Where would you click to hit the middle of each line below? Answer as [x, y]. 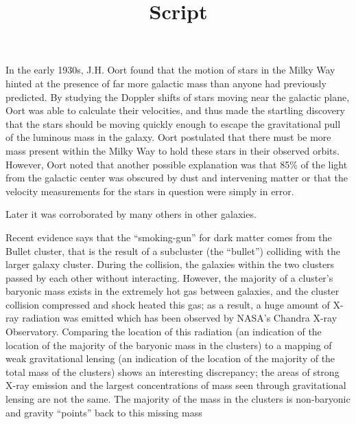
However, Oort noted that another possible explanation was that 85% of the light [177, 164]
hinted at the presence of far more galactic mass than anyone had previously [166, 83]
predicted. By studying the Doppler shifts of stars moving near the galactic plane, [178, 97]
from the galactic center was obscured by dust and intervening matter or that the [177, 178]
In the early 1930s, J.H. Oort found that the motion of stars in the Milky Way [170, 70]
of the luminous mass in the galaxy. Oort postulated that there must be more [168, 137]
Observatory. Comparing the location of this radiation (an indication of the [164, 332]
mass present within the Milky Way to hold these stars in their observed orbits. [173, 150]
